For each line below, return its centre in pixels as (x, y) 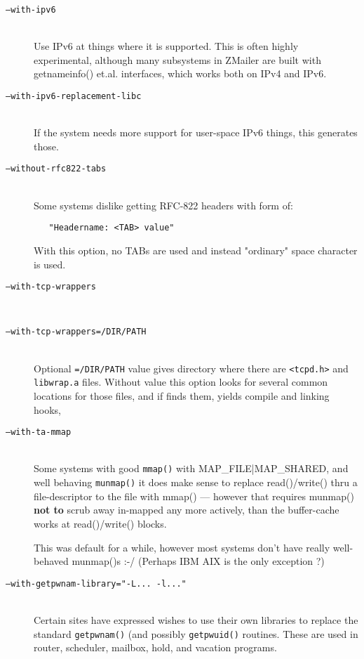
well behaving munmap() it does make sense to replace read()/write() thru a (196, 482)
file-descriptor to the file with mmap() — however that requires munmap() (194, 496)
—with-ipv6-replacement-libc (74, 97)
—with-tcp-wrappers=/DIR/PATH (76, 332)
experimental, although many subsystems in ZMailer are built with (177, 59)
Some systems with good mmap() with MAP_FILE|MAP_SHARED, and (191, 468)
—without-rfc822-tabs (56, 169)
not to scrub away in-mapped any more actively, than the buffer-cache (187, 510)
